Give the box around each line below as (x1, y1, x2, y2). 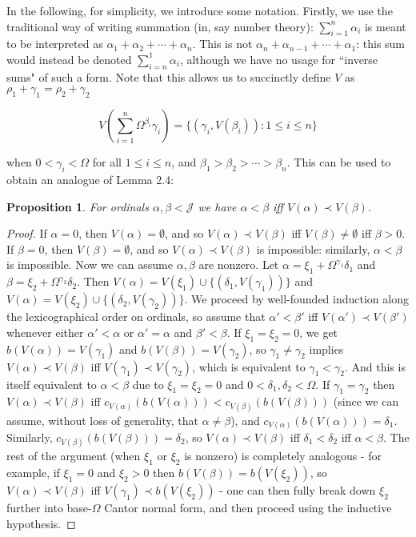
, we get (299, 323, 338, 340)
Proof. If (6, 225, 47, 242)
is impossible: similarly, (256, 240, 370, 257)
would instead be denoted (6, 50, 132, 67)
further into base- (6, 499, 92, 516)
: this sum (356, 35, 406, 52)
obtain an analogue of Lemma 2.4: (6, 170, 174, 187)
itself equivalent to (6, 375, 97, 392)
